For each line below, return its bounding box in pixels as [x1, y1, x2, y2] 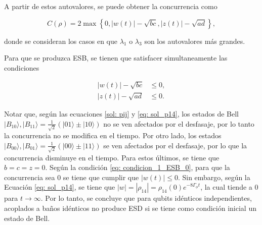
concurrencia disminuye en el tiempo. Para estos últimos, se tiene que [4, 152, 220, 162]
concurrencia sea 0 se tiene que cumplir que [4, 172, 139, 182]
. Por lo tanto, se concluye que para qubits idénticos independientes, [40, 193, 252, 203]
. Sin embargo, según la [178, 172, 250, 182]
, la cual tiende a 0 [200, 182, 258, 192]
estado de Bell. [4, 212, 50, 223]
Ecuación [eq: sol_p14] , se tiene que [4, 182, 115, 192]
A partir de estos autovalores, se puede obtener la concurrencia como [4, 1, 217, 11]
